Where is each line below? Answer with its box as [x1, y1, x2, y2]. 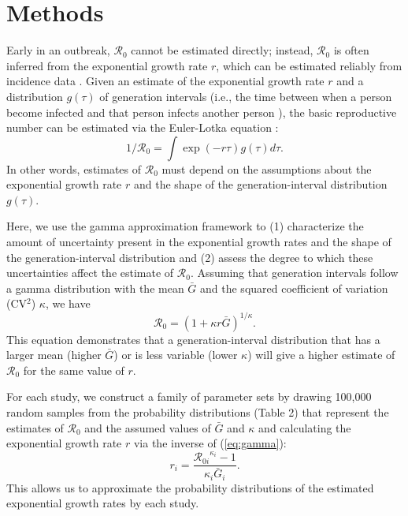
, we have [45, 295, 91, 312]
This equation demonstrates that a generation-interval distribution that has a [6, 331, 380, 347]
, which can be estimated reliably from [216, 57, 402, 73]
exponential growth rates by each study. [6, 495, 199, 511]
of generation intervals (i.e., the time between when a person [99, 88, 392, 104]
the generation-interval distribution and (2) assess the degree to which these [6, 249, 373, 265]
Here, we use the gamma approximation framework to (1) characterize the [6, 218, 364, 234]
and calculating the [258, 419, 351, 436]
